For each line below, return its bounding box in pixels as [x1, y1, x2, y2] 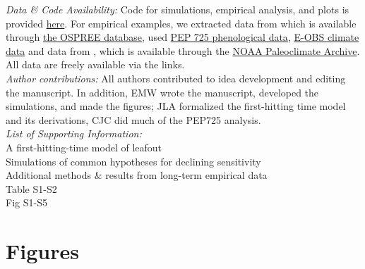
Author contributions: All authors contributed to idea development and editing [6, 70, 346, 85]
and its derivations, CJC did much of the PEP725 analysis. [6, 112, 261, 127]
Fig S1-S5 [6, 195, 47, 210]
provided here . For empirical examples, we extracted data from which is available [6, 15, 357, 30]
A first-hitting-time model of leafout [6, 139, 162, 154]
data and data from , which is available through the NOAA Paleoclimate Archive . [6, 43, 360, 58]
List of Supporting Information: [6, 126, 142, 141]
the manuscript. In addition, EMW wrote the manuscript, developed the [6, 85, 319, 99]
